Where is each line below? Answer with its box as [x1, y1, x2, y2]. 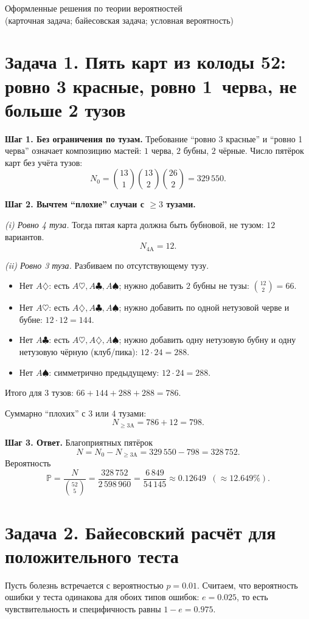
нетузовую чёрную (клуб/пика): [19, 345, 138, 358]
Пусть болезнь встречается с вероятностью [5, 578, 164, 591]
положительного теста [5, 543, 179, 568]
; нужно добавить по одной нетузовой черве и [119, 301, 290, 314]
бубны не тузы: [193, 279, 249, 292]
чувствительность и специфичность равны [5, 602, 161, 615]
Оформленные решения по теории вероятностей [5, 2, 182, 14]
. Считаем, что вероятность [197, 578, 298, 591]
